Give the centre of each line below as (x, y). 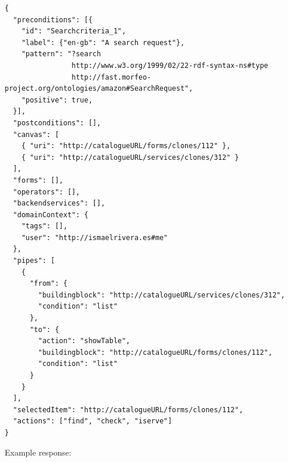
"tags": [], (44, 226)
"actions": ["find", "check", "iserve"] (93, 421)
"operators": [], (46, 192)
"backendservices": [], (59, 203)
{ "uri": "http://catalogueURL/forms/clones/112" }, (126, 146)
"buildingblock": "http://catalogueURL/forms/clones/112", (155, 352)
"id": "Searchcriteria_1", (74, 31)
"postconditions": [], (57, 123)
